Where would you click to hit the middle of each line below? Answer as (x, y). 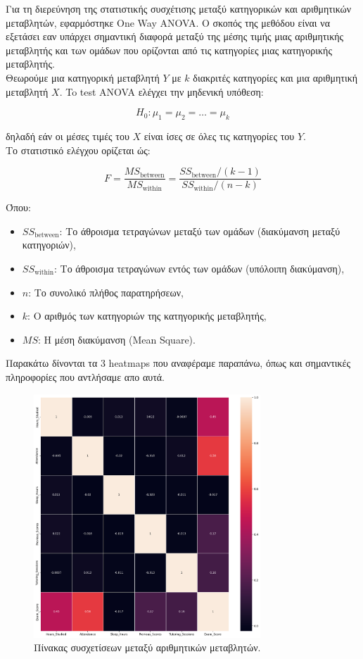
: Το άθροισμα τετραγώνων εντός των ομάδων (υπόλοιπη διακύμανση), (199, 268)
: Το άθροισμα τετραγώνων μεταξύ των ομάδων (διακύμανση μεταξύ (200, 231)
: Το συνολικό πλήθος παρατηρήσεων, (106, 292)
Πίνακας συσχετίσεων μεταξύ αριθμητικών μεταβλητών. (147, 647)
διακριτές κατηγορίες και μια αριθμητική (275, 77)
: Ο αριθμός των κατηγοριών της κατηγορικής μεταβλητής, (147, 316)
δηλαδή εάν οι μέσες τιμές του (68, 136)
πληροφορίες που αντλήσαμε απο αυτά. (85, 376)
